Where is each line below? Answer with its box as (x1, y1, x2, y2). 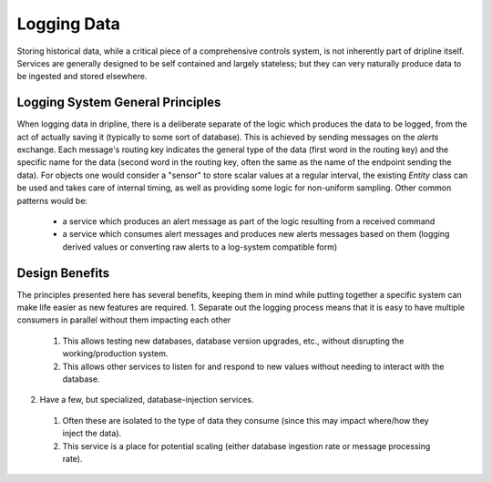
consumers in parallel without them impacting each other (16, 314, 231, 325)
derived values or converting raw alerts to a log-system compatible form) (62, 241, 338, 252)
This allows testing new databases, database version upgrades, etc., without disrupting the (62, 335, 405, 346)
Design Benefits (16, 265, 109, 281)
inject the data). (62, 428, 122, 439)
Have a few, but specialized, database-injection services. (39, 395, 254, 405)
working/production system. (62, 348, 169, 359)
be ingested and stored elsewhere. (16, 71, 148, 82)
